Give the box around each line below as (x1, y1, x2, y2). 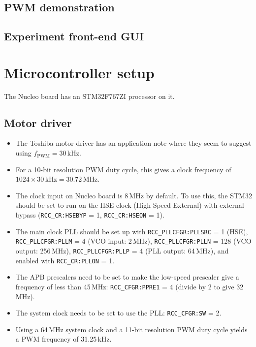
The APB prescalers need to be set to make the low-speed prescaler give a (15, 272, 239, 282)
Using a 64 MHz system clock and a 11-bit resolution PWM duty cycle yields (15, 324, 248, 334)
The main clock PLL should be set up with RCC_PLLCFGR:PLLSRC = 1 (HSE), (15, 226, 248, 236)
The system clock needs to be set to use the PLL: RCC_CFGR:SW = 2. (15, 308, 222, 318)
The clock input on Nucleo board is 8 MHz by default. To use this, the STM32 (15, 190, 252, 200)
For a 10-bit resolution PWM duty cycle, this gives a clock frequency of (15, 164, 231, 174)
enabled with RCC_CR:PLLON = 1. (15, 255, 115, 265)
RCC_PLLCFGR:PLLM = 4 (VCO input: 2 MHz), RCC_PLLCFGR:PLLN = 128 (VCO (15, 236, 252, 246)
